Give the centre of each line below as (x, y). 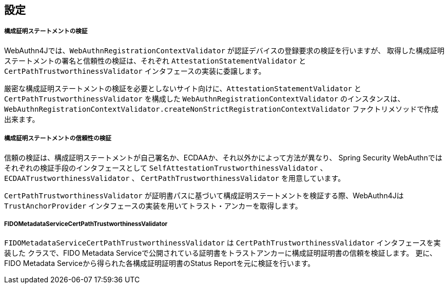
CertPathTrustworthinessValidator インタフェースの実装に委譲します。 (135, 71)
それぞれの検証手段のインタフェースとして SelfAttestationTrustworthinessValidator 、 (166, 168)
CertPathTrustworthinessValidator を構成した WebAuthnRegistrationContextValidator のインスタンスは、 (204, 98)
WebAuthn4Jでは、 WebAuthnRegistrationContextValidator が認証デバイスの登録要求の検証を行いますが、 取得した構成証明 (225, 50)
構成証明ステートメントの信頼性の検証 (58, 139)
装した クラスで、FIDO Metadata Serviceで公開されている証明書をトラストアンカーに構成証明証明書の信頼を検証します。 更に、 (220, 253)
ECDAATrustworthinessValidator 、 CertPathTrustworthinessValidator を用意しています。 (175, 178)
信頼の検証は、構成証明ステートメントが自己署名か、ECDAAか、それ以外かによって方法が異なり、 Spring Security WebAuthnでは (223, 157)
